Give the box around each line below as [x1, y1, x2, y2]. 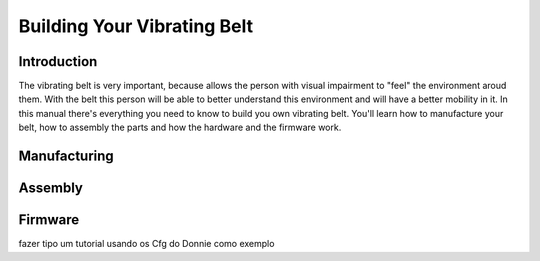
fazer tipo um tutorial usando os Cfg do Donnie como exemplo [18, 238, 275, 250]
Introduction [18, 53, 98, 70]
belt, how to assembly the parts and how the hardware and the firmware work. [18, 121, 342, 134]
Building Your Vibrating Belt [18, 15, 254, 37]
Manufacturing [18, 148, 114, 165]
